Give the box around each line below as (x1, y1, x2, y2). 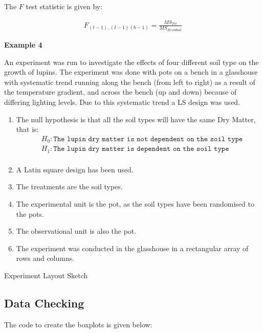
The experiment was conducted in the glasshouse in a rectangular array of (16, 242, 249, 253)
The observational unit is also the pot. (16, 226, 137, 236)
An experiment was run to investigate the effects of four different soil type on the (4, 56, 259, 67)
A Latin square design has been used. (16, 164, 134, 174)
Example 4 (4, 39, 42, 50)
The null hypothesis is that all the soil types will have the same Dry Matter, (16, 114, 256, 124)
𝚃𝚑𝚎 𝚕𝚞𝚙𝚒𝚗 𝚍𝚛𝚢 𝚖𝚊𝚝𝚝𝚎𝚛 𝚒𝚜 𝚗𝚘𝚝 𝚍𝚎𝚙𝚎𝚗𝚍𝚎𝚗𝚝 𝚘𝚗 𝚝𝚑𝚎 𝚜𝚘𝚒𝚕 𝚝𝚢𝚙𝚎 (53, 135, 243, 143)
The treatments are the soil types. (16, 181, 123, 192)
